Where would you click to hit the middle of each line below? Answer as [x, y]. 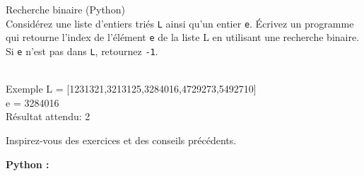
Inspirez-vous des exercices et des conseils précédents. [121, 140]
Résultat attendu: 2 [48, 116]
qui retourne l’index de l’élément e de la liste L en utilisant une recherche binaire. [183, 37]
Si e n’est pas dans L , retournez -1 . [82, 51]
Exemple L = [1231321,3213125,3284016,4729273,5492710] [131, 89]
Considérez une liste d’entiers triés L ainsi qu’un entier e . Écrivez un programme [180, 23]
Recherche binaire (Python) [65, 9]
